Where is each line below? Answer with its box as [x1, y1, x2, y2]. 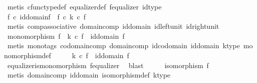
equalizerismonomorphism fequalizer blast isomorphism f [7, 60, 209, 70]
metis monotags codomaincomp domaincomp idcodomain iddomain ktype [7, 40, 240, 51]
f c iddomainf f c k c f [7, 11, 86, 21]
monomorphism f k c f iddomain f [7, 30, 125, 41]
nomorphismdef [4, 50, 51, 60]
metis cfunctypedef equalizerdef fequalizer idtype [7, 1, 162, 11]
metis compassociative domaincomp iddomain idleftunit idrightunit [7, 21, 219, 31]
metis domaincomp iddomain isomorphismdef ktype [7, 70, 171, 80]
